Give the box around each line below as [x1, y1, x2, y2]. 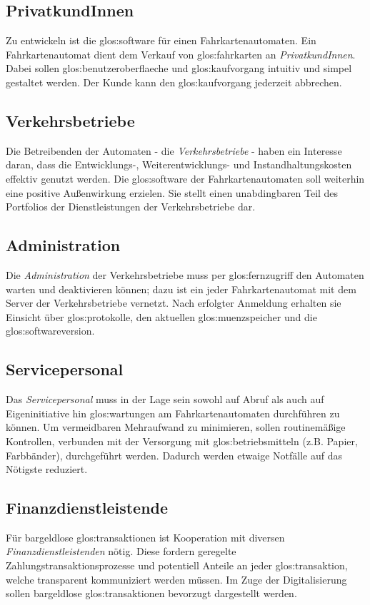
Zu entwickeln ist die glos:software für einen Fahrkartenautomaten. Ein [6, 33, 316, 48]
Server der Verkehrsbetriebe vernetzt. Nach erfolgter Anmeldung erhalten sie [6, 295, 341, 310]
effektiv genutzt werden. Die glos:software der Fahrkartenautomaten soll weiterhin [6, 171, 365, 185]
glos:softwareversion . [6, 323, 95, 338]
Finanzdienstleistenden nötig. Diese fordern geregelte [6, 544, 236, 559]
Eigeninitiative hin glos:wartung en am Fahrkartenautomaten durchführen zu [6, 405, 340, 420]
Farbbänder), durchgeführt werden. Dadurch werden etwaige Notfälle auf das [6, 447, 342, 462]
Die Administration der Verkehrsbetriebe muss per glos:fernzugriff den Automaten [6, 267, 364, 282]
